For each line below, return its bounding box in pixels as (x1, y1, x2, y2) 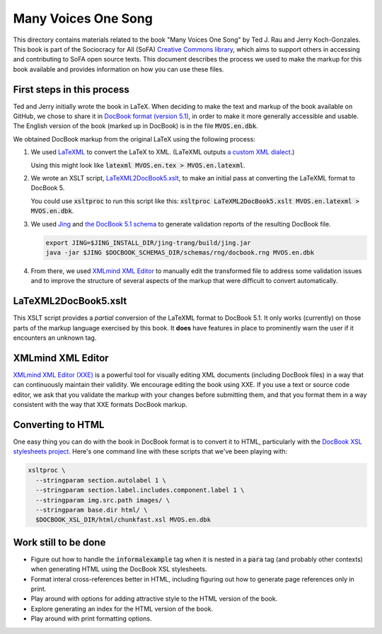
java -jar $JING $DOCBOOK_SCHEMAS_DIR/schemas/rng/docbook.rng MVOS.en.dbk (45, 248, 315, 256)
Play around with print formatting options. (30, 614, 152, 623)
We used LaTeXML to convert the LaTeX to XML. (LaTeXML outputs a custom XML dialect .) (30, 148, 295, 156)
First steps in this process (13, 83, 130, 96)
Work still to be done (13, 536, 106, 548)
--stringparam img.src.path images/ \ (35, 496, 170, 504)
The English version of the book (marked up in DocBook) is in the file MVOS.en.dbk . (13, 122, 258, 130)
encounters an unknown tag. (13, 333, 97, 342)
